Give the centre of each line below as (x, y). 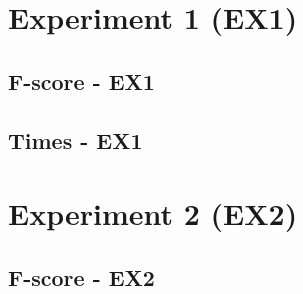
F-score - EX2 (81, 276)
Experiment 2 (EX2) (153, 213)
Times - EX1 (75, 139)
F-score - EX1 (81, 80)
